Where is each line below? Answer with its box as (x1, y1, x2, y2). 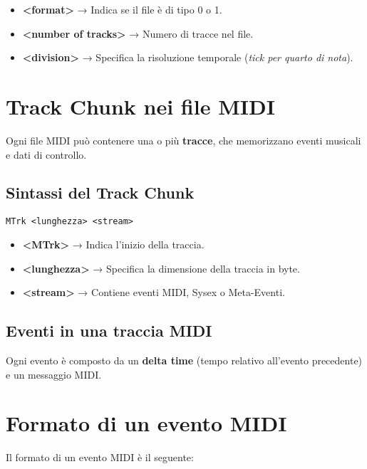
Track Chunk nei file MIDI (6, 91, 275, 120)
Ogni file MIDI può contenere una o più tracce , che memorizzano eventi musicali (6, 132, 361, 147)
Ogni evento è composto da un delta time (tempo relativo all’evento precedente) (6, 352, 363, 367)
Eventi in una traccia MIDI (6, 320, 212, 342)
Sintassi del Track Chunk (6, 181, 195, 204)
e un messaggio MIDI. (6, 367, 102, 381)
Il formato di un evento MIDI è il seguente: (6, 450, 194, 465)
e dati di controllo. (6, 147, 87, 162)
